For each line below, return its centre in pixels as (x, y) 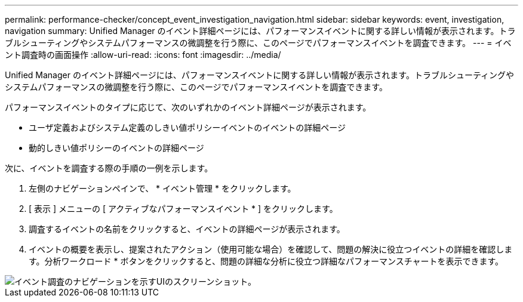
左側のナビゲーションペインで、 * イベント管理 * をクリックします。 (162, 188)
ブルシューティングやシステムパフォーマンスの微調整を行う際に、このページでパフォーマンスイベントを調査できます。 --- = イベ (258, 43)
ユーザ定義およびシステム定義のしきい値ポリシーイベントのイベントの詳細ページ (187, 127)
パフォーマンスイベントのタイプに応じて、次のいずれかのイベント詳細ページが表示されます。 (188, 107)
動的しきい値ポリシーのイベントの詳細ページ (116, 148)
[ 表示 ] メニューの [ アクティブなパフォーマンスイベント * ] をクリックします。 (183, 209)
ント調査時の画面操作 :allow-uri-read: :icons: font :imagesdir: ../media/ (143, 55)
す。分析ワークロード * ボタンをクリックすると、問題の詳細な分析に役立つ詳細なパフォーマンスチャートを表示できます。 (266, 261)
